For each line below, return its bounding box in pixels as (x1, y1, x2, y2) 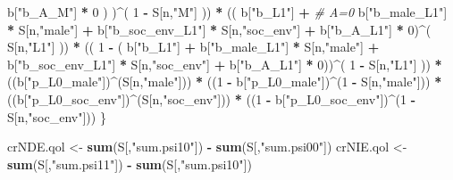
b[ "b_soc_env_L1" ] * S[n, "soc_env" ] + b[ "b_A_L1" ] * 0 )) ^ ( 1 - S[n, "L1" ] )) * (7, 54, 442, 73)
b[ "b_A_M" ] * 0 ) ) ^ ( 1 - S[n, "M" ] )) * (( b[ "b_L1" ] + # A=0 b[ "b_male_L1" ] (7, 3, 448, 20)
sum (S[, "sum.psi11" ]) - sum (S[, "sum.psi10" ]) (7, 154, 252, 173)
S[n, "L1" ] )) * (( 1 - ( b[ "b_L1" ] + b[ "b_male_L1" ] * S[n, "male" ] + (7, 37, 380, 56)
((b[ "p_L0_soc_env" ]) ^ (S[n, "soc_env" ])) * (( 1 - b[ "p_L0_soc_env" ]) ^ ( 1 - (7, 89, 416, 108)
